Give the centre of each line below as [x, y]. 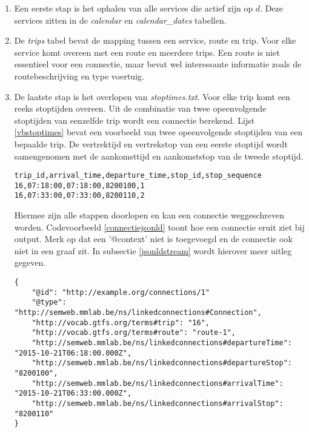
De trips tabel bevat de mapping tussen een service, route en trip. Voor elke [155, 40]
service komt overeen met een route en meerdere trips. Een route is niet [147, 52]
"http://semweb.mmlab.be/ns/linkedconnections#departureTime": [162, 343]
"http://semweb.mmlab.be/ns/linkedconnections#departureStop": [162, 363]
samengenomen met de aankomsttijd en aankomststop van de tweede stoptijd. [159, 156]
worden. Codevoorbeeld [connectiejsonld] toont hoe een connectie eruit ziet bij [159, 227]
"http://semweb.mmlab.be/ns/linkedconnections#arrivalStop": [158, 403]
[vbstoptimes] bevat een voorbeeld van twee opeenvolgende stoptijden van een [158, 132]
